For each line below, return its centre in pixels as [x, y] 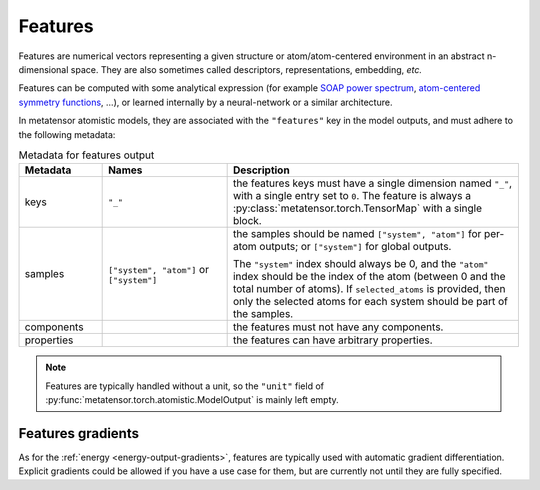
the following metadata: [67, 134]
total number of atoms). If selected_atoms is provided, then [369, 289]
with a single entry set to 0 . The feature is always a [352, 196]
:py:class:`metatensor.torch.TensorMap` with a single [357, 208]
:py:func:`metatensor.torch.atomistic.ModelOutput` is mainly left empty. [192, 400]
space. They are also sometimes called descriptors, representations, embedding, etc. [246, 69]
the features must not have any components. [338, 327]
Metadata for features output [86, 155]
